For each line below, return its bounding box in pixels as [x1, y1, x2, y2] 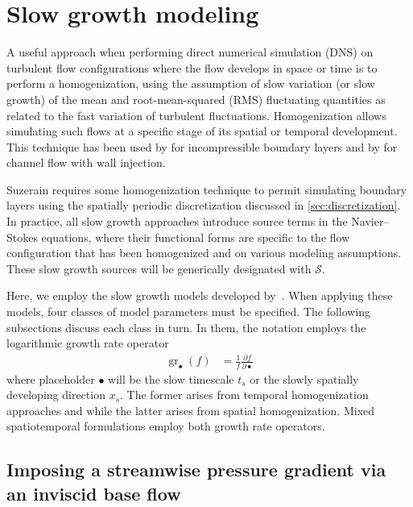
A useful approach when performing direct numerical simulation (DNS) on [6, 44, 374, 60]
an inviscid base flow [6, 480, 181, 505]
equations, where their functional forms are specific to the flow [41, 228, 350, 245]
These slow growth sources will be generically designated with [6, 260, 312, 276]
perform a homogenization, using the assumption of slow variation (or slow [6, 75, 375, 92]
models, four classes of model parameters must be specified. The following [6, 303, 371, 320]
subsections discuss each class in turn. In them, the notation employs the [6, 318, 366, 335]
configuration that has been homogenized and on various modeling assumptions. [6, 244, 402, 261]
